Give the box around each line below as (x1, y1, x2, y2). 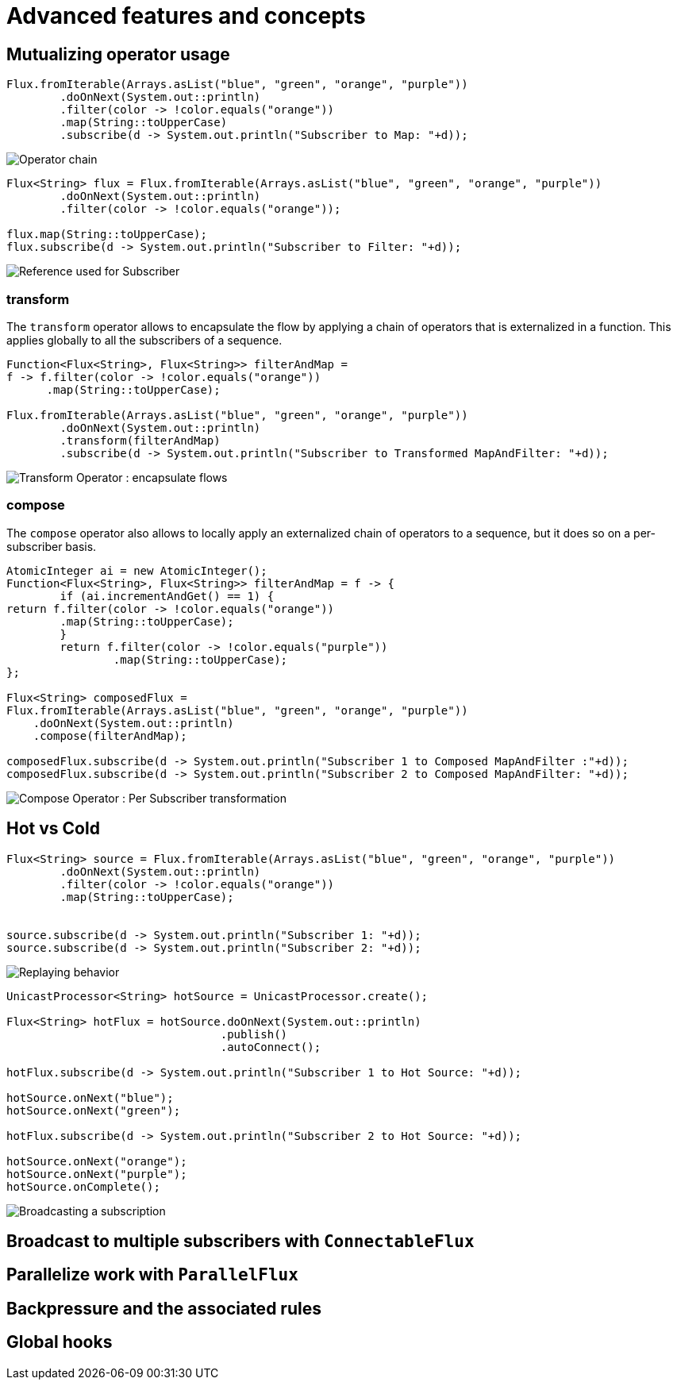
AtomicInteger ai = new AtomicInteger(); (6, 564, 267, 577)
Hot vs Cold (6, 818, 100, 839)
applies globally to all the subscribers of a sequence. (6, 333, 283, 347)
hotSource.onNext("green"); (6, 1103, 181, 1117)
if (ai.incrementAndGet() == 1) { (60, 589, 275, 603)
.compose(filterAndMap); (33, 729, 187, 742)
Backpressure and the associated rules (6, 1298, 321, 1319)
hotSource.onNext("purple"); (6, 1167, 187, 1180)
